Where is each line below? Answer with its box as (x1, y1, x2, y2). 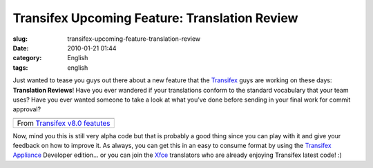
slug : (12, 35, 28, 43)
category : (12, 54, 42, 62)
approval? (12, 105, 41, 113)
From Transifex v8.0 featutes (17, 118, 111, 128)
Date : (12, 44, 29, 52)
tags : (12, 63, 28, 72)
